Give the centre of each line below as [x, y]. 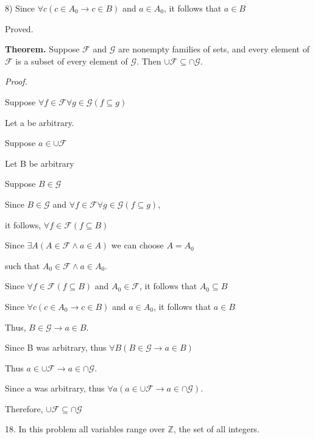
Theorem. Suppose [42, 49]
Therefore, [24, 408]
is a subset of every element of [72, 61]
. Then [149, 61]
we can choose [137, 245]
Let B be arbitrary [40, 163]
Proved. [19, 28]
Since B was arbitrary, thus [56, 347]
